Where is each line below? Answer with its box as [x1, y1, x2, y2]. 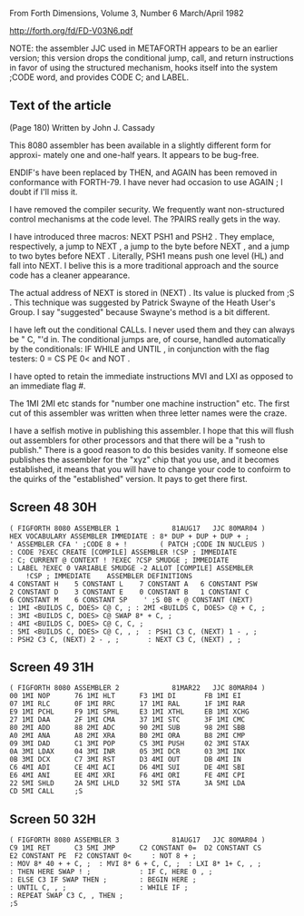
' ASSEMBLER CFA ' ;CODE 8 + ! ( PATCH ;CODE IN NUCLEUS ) [9, 539, 266, 548]
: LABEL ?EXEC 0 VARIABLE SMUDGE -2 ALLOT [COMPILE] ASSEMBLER [9, 563, 254, 573]
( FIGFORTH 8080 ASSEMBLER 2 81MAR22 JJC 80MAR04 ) [9, 684, 266, 693]
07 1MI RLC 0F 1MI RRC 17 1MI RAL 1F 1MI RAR [9, 699, 246, 709]
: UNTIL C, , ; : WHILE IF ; [9, 883, 189, 892]
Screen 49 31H [9, 660, 94, 675]
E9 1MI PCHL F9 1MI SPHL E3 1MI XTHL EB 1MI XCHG [9, 707, 250, 716]
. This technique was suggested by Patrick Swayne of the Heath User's [9, 297, 276, 308]
